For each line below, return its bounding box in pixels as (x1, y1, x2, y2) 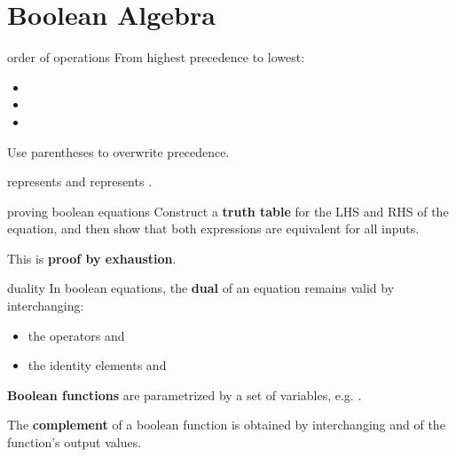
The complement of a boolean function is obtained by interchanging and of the (7, 415, 445, 434)
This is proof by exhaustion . (7, 248, 177, 267)
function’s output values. (7, 433, 142, 452)
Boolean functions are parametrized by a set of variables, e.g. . (7, 385, 362, 404)
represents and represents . (7, 172, 153, 191)
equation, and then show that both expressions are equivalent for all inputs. (7, 219, 420, 238)
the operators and (28, 326, 125, 344)
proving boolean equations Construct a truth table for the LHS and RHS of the (7, 201, 449, 220)
